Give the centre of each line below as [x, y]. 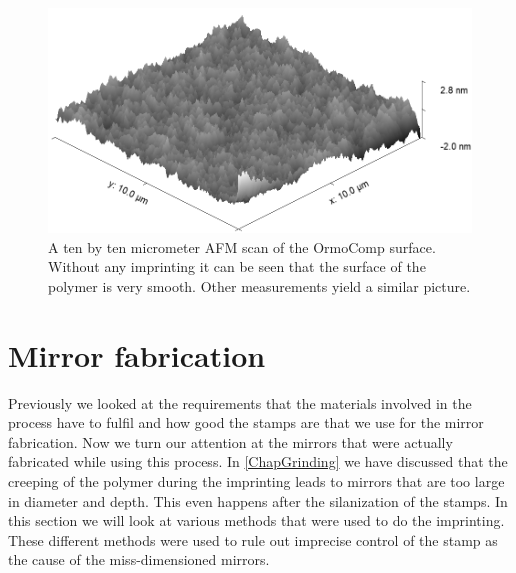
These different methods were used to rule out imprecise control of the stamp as [253, 539]
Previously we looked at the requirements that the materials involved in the [240, 402]
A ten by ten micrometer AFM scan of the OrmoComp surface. [242, 246]
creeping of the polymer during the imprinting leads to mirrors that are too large [256, 480]
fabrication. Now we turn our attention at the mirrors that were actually [230, 441]
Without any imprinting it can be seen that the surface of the [237, 266]
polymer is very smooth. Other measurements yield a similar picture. [259, 285]
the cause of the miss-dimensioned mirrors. [139, 559]
